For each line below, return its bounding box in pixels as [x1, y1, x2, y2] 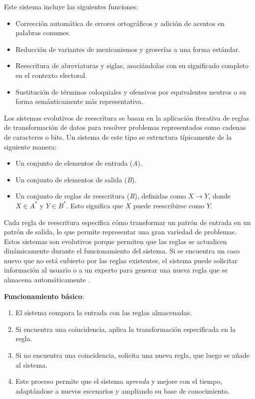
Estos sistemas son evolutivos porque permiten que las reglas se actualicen [4, 236, 227, 246]
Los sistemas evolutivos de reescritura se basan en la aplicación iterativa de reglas [4, 112, 249, 123]
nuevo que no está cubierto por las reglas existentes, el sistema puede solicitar [4, 255, 238, 265]
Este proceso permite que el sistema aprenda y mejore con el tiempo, [15, 376, 223, 386]
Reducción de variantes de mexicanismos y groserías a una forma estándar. [15, 44, 240, 54]
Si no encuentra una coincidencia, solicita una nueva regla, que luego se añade [15, 350, 250, 360]
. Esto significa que [66, 200, 123, 210]
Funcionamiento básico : [4, 291, 84, 301]
